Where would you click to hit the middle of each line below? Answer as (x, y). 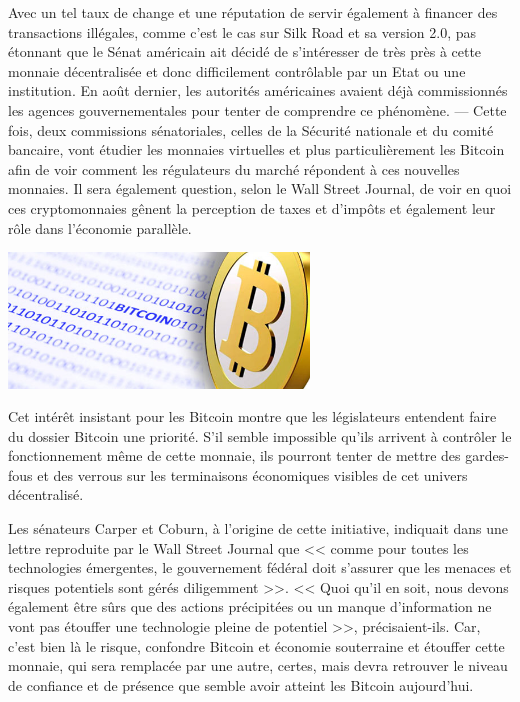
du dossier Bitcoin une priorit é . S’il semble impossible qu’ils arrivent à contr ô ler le (260, 435)
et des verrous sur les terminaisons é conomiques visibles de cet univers (252, 474)
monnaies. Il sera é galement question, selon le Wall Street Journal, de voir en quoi (260, 188)
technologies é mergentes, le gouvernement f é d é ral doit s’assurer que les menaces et (260, 567)
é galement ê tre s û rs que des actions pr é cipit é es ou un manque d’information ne (250, 606)
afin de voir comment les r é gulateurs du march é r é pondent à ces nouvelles (234, 168)
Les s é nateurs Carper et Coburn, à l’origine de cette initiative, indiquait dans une (258, 528)
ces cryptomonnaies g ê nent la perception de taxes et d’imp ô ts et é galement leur (252, 207)
